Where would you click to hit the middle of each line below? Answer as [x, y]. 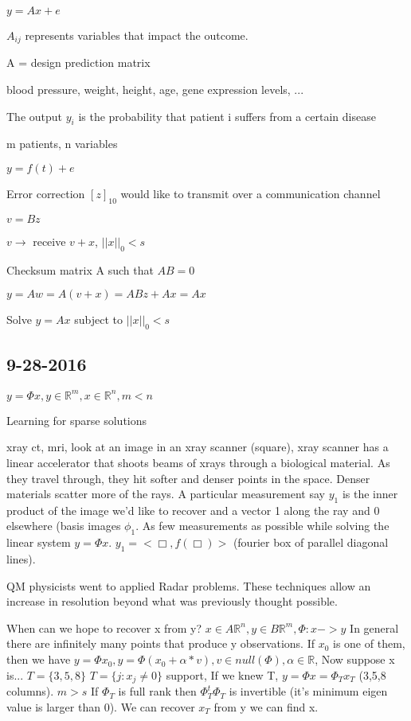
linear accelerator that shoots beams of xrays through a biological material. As [198, 462]
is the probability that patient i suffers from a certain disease [227, 116]
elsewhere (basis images [64, 526]
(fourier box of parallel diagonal [311, 542]
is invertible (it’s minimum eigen [308, 691]
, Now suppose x [355, 659]
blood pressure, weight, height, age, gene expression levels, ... [155, 90]
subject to [99, 320]
